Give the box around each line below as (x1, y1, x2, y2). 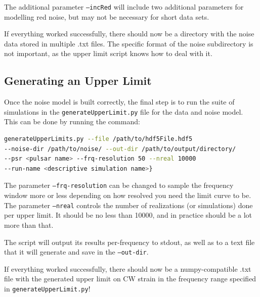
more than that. (4, 219, 54, 230)
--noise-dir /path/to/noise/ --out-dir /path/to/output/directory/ (4, 145, 236, 153)
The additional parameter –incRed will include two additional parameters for (4, 2, 244, 12)
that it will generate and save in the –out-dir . (4, 246, 149, 257)
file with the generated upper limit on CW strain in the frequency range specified (4, 273, 256, 284)
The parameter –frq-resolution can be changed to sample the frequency (4, 180, 234, 190)
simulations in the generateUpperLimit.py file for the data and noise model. (4, 106, 243, 117)
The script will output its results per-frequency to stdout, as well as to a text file (4, 236, 255, 247)
